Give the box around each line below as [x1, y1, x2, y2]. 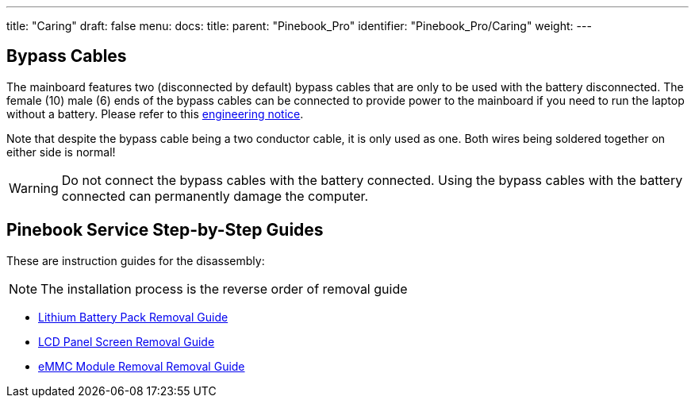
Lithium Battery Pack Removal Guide [38, 310, 228, 324]
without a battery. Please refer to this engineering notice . [6, 106, 304, 121]
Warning [9, 179, 59, 196]
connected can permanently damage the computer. [61, 187, 369, 204]
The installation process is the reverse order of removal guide [40, 280, 408, 297]
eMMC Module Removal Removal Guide [38, 359, 245, 373]
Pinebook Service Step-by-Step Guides [6, 220, 324, 240]
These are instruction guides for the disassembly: [6, 253, 265, 267]
